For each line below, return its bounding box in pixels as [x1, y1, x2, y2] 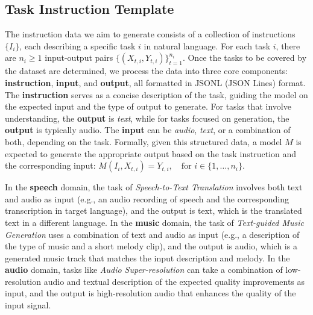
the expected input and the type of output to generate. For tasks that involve [5, 100, 291, 113]
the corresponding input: [5, 159, 96, 172]
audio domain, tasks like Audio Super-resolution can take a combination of [5, 263, 283, 276]
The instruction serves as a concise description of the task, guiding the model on [5, 88, 308, 101]
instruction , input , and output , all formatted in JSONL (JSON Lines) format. [5, 76, 306, 89]
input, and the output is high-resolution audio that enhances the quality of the [5, 287, 296, 299]
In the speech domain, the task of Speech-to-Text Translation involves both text [5, 181, 303, 193]
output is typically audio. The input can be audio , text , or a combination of [5, 123, 291, 136]
